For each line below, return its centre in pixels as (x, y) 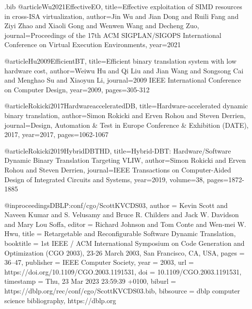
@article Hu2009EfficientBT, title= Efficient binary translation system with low (120, 60)
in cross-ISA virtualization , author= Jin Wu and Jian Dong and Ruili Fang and (122, 16)
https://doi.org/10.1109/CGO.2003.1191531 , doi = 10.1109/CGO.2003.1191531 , (123, 271)
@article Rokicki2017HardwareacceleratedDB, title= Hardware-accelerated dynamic (126, 106)
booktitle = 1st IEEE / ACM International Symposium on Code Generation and (125, 243)
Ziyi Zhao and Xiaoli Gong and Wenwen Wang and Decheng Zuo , (102, 26)
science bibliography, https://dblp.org (60, 300)
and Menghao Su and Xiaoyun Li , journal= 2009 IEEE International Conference (123, 80)
